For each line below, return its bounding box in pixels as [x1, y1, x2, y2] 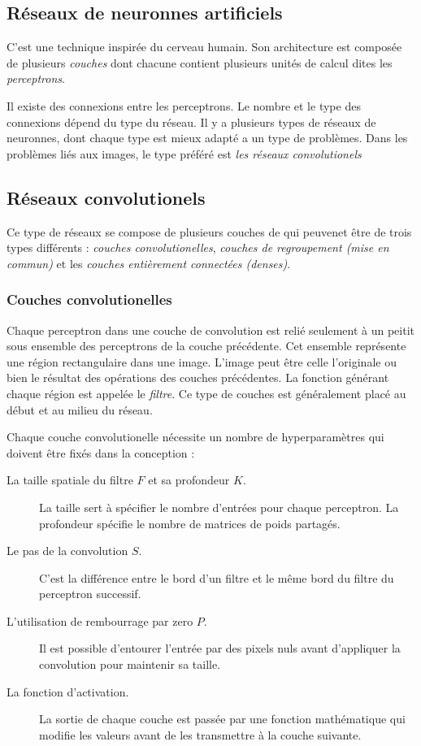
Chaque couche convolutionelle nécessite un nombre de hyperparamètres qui [7, 428, 384, 445]
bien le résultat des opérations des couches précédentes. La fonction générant [7, 369, 389, 386]
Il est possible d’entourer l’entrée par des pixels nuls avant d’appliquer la [39, 640, 401, 657]
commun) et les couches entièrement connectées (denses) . [7, 254, 291, 271]
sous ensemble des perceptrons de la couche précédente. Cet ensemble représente [7, 337, 406, 354]
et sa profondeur [148, 471, 230, 488]
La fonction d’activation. [7, 683, 129, 700]
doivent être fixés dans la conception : [7, 444, 195, 461]
